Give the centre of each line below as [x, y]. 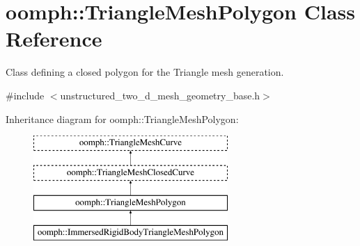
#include [25, 95]
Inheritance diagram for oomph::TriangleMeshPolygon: [122, 118]
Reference [54, 39]
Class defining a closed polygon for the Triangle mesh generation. [145, 72]
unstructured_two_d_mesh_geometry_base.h [160, 95]
